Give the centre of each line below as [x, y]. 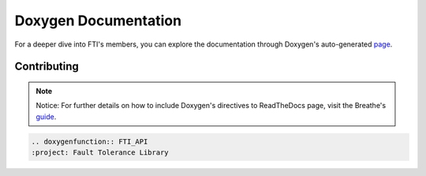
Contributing [47, 67]
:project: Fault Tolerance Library [100, 153]
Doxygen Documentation [98, 21]
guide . [46, 116]
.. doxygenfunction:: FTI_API [90, 141]
